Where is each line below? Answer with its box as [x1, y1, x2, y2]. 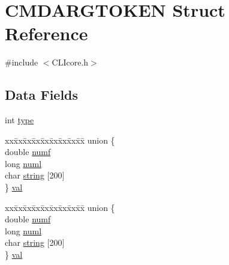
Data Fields [5, 85, 79, 104]
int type [5, 114, 34, 126]
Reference [5, 21, 88, 46]
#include [5, 56, 38, 69]
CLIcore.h [52, 56, 89, 69]
